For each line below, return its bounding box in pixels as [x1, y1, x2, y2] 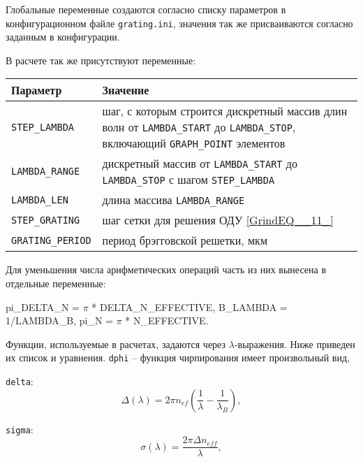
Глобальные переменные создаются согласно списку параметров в [6, 2, 286, 16]
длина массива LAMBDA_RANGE [102, 192, 245, 208]
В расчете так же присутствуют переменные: [6, 52, 196, 67]
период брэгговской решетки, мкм [102, 232, 268, 249]
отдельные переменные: [6, 276, 106, 291]
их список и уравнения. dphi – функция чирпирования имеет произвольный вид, [6, 350, 350, 365]
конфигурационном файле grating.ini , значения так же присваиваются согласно [6, 15, 353, 30]
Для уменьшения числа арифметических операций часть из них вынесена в [6, 262, 326, 277]
